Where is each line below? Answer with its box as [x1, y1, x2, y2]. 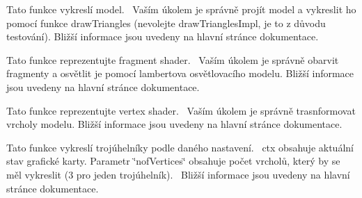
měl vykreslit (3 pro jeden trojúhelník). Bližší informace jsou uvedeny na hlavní [6, 167, 350, 181]
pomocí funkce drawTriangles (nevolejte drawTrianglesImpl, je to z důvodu [6, 15, 326, 30]
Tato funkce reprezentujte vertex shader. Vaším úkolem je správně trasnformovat [6, 103, 356, 117]
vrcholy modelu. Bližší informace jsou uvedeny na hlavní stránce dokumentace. [6, 117, 343, 131]
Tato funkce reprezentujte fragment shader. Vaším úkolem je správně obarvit [6, 52, 339, 67]
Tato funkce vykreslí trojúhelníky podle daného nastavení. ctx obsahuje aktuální [6, 140, 354, 154]
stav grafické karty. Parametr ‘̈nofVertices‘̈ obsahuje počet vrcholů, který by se [6, 154, 340, 168]
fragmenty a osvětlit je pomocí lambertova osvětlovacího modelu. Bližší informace [6, 66, 354, 81]
